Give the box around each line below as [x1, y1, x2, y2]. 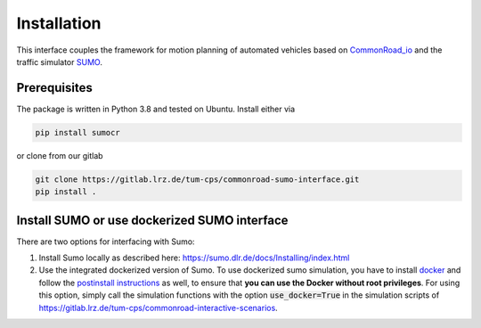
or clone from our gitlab [16, 150, 103, 160]
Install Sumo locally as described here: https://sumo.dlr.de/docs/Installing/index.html [38, 252, 350, 263]
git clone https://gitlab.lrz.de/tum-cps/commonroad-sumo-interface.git [35, 174, 360, 184]
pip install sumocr [35, 127, 120, 137]
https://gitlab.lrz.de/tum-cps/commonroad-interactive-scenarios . [38, 302, 278, 313]
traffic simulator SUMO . [16, 56, 102, 67]
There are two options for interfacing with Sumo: [16, 236, 195, 247]
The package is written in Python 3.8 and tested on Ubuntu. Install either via [16, 103, 296, 114]
